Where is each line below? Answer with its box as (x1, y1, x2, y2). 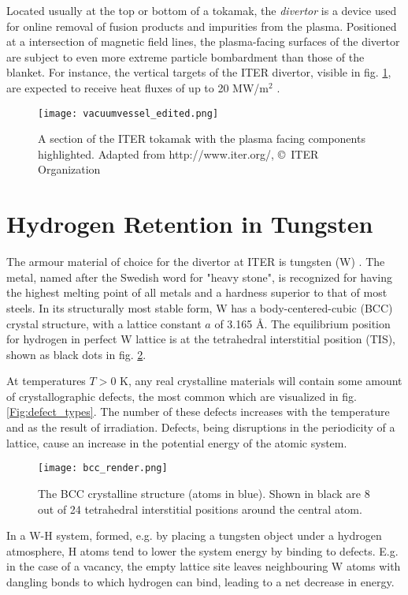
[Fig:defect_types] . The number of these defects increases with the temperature (6, 403, 390, 420)
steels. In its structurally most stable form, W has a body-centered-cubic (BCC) (6, 299, 393, 316)
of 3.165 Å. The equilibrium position (214, 315, 391, 331)
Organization (38, 161, 101, 178)
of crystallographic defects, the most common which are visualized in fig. (6, 387, 357, 404)
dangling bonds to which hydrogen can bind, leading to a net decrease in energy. (6, 573, 395, 589)
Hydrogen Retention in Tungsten (6, 208, 373, 240)
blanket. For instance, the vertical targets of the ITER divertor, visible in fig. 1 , (6, 64, 391, 80)
